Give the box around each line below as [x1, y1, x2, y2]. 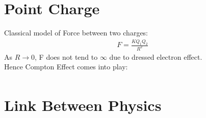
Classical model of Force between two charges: [4, 27, 148, 38]
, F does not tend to [35, 51, 98, 62]
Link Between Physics [4, 94, 162, 115]
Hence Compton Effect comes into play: [4, 61, 128, 72]
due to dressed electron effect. [109, 51, 202, 62]
